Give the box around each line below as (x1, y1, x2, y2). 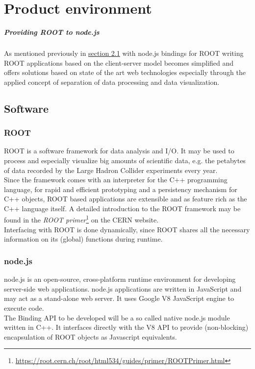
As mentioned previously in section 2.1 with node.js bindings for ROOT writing (4, 48, 244, 58)
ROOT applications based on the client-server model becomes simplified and (4, 57, 234, 68)
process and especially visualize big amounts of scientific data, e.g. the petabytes (4, 155, 246, 165)
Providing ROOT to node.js (4, 26, 100, 37)
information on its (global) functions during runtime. (4, 234, 163, 244)
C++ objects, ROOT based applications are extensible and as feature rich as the (4, 194, 247, 204)
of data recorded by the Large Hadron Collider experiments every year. (4, 165, 218, 175)
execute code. (4, 302, 44, 313)
